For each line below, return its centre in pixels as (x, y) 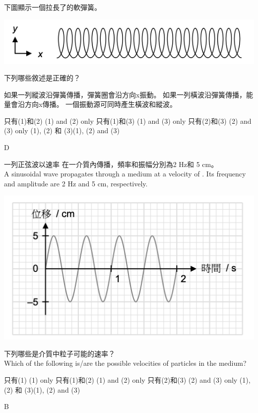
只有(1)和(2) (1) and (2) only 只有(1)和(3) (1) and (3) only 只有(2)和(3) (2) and (128, 121)
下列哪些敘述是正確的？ (42, 78)
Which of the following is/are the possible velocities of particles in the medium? (125, 363)
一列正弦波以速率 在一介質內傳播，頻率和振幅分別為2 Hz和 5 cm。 (111, 164)
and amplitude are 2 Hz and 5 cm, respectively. (76, 183)
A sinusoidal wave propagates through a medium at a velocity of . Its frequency (125, 174)
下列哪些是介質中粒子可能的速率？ (60, 353)
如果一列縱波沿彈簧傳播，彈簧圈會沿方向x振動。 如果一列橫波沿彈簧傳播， (125, 94)
